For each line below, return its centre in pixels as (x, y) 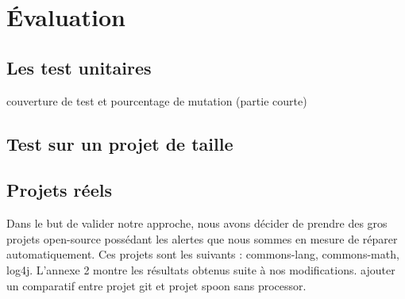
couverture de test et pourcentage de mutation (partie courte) (157, 100)
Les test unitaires (79, 67)
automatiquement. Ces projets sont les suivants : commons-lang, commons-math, (203, 254)
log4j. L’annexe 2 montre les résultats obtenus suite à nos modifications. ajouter (201, 269)
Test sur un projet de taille (120, 143)
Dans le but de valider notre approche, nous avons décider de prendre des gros (197, 223)
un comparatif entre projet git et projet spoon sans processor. (156, 285)
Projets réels (59, 190)
